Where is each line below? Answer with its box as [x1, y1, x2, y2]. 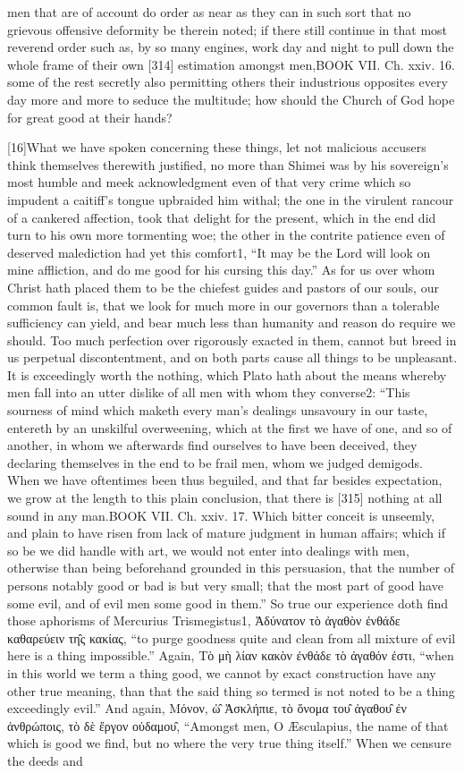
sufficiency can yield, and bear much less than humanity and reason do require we [7, 313, 456, 332]
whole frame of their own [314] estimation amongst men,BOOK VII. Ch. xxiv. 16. [7, 55, 455, 73]
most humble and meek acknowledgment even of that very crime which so [7, 173, 411, 191]
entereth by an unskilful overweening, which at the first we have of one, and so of [7, 418, 452, 437]
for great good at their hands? [7, 107, 173, 126]
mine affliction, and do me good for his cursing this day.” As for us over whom [7, 260, 435, 279]
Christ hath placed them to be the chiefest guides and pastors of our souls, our [7, 277, 439, 296]
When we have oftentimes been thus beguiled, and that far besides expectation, [7, 471, 443, 489]
